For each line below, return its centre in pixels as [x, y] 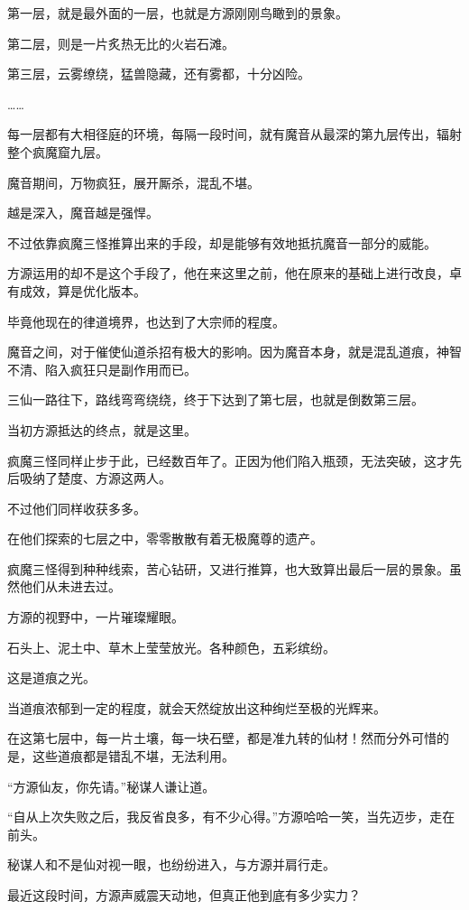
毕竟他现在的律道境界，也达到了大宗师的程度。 [146, 321]
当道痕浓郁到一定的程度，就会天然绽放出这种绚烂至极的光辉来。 [197, 707]
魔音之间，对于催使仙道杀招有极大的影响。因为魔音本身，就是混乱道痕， [222, 352]
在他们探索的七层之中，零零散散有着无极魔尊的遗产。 [165, 539]
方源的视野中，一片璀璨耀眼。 [96, 617]
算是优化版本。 [101, 290]
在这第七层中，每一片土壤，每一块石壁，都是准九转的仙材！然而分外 [209, 738]
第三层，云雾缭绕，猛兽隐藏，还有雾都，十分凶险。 [159, 74]
